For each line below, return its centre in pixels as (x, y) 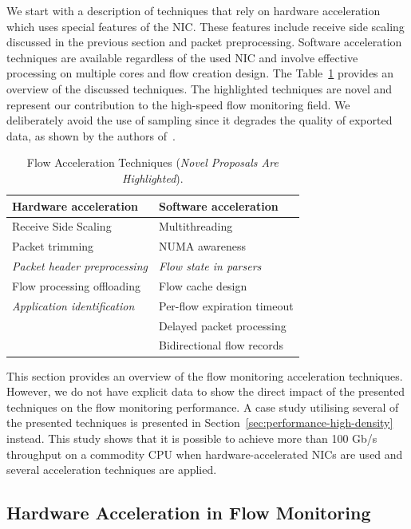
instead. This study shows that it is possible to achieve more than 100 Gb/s (192, 438)
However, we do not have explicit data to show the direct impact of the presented (206, 391)
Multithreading (196, 226)
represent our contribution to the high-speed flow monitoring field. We (178, 104)
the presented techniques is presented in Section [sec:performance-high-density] (200, 422)
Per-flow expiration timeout (226, 305)
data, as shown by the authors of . (91, 135)
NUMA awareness (202, 246)
